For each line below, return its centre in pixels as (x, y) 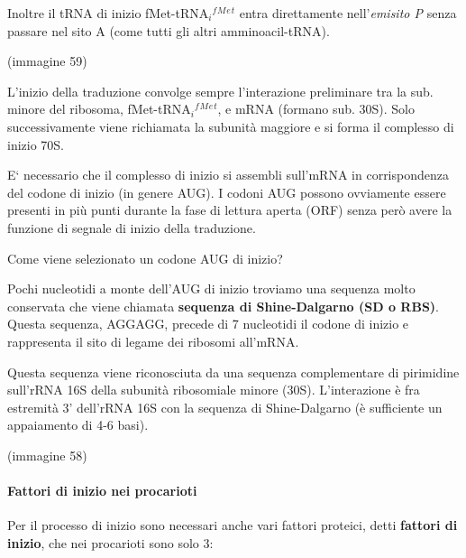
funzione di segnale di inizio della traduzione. (132, 227)
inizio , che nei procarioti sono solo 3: (110, 542)
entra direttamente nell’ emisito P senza (348, 13)
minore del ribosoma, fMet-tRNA (99, 109)
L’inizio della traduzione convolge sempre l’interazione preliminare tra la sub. (220, 91)
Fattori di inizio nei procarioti (102, 491)
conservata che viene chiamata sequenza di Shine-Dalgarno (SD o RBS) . (224, 306)
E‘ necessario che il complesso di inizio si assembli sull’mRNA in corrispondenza (228, 175)
